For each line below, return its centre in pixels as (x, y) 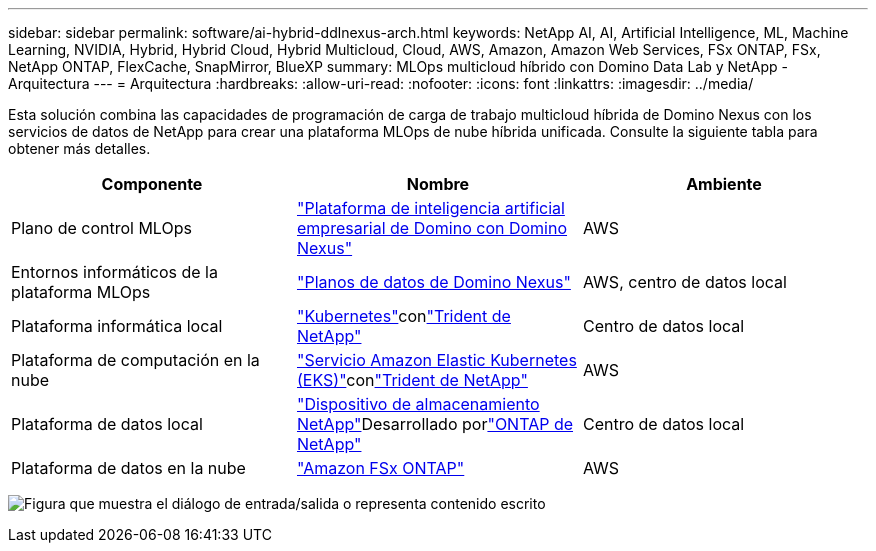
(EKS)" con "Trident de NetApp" (412, 380)
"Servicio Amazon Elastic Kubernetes (436, 360)
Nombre (438, 184)
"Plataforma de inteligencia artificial (430, 208)
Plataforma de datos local (107, 424)
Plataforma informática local (117, 326)
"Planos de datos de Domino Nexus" (433, 282)
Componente (152, 184)
